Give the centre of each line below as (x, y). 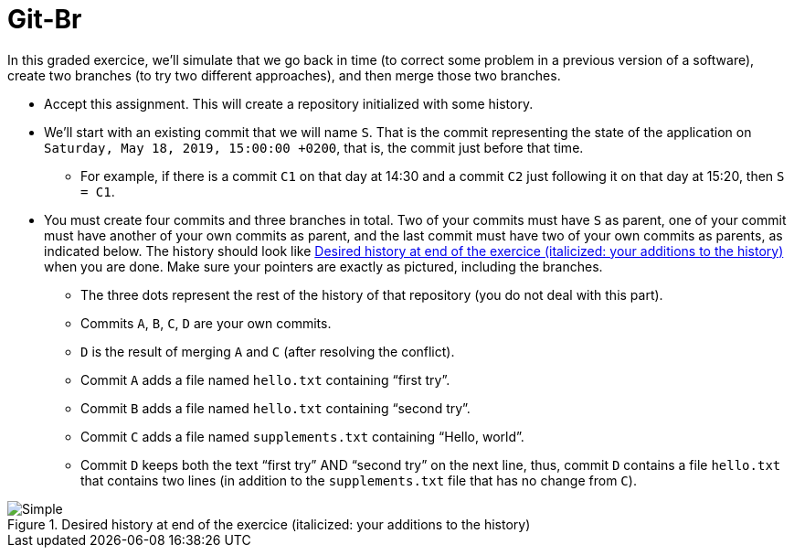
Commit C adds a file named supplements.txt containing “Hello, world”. (302, 436)
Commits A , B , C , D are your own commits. (206, 323)
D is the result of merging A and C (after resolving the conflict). (268, 351)
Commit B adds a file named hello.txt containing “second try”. (275, 408)
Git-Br (45, 19)
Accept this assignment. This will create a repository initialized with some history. (289, 103)
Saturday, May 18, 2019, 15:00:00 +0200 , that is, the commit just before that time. (314, 147)
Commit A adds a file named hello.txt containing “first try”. (265, 379)
